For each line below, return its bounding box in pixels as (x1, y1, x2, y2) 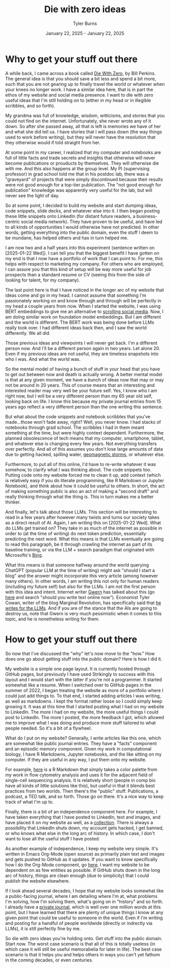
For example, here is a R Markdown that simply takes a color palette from (5, 766, 158, 772)
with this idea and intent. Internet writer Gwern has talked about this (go (5, 588, 155, 595)
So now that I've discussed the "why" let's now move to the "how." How (5, 650, 155, 657)
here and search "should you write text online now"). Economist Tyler (5, 594, 150, 600)
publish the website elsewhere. (5, 878, 70, 884)
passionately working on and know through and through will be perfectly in (5, 297, 162, 303)
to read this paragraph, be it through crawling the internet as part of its (5, 541, 153, 547)
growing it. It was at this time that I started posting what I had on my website (5, 703, 164, 709)
